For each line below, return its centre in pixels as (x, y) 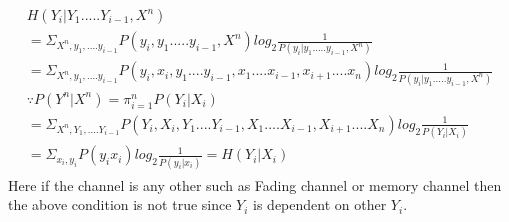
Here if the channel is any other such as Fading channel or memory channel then (255, 184)
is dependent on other (320, 204)
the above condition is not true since (120, 204)
